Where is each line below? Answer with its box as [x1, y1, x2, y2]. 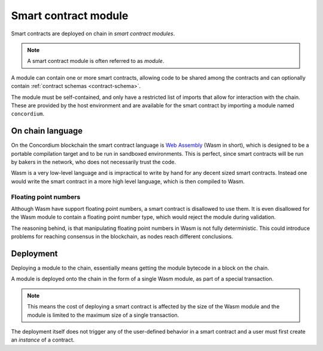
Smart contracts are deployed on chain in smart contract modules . [11, 30, 175, 37]
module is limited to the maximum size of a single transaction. [27, 311, 179, 319]
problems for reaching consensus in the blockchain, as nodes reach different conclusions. [11, 233, 233, 240]
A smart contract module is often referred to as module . [27, 58, 164, 65]
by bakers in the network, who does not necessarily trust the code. [11, 158, 176, 165]
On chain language [11, 126, 83, 136]
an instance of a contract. [11, 336, 75, 344]
